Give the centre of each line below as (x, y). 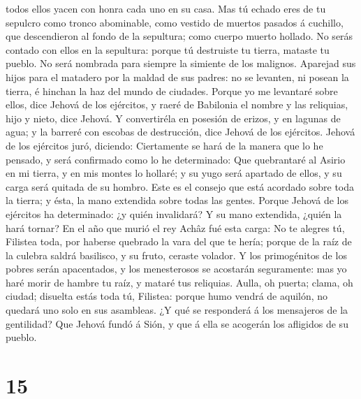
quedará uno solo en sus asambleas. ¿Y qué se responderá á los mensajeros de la (177, 310)
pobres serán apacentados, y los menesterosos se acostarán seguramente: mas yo (176, 269)
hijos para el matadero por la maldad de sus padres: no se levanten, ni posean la (177, 77)
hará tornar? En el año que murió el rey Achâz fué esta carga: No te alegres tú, (175, 227)
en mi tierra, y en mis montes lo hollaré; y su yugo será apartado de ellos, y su (174, 173)
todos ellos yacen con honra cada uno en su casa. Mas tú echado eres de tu (166, 8)
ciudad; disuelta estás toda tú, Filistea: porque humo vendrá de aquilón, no (167, 296)
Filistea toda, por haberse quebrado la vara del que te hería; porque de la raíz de (179, 241)
